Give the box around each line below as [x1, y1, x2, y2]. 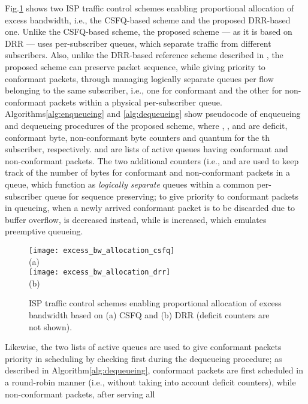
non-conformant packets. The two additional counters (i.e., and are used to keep [5, 154, 299, 167]
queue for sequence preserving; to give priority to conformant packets [44, 189, 298, 202]
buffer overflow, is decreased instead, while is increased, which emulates [5, 213, 267, 225]
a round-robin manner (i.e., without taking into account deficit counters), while [5, 375, 296, 388]
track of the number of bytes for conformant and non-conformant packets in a [5, 166, 290, 179]
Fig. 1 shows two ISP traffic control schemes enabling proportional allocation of [5, 2, 294, 14]
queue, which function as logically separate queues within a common [5, 177, 254, 190]
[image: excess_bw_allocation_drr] [29, 268, 171, 277]
